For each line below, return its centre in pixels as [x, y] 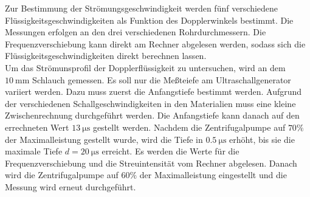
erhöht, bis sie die [262, 139]
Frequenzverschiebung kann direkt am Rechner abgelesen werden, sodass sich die [155, 43]
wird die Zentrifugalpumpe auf [62, 175]
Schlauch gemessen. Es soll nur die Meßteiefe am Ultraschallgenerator [162, 79]
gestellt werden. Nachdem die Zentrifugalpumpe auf [189, 127]
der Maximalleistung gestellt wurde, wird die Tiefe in [104, 139]
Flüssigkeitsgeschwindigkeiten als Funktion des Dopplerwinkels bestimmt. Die [149, 20]
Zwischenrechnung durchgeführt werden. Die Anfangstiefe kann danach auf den [152, 115]
